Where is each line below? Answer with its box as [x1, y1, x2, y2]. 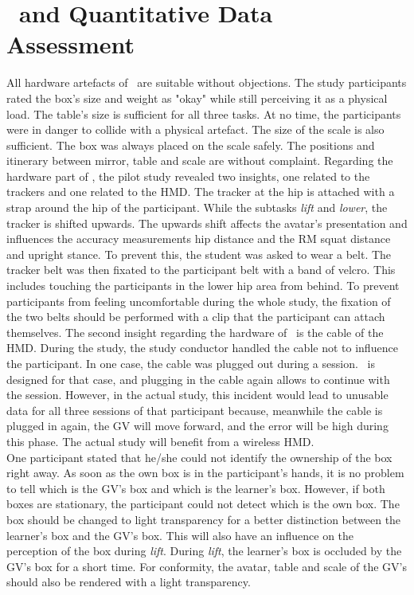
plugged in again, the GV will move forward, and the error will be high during [6, 417, 389, 434]
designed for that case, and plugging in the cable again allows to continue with [6, 370, 390, 387]
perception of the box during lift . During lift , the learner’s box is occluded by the [6, 542, 402, 559]
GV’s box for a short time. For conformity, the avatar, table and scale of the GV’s [6, 558, 407, 574]
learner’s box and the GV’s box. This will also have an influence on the [6, 526, 354, 543]
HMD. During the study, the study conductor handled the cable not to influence [6, 339, 398, 356]
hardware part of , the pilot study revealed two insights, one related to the [6, 167, 370, 184]
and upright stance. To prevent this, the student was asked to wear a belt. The [6, 245, 392, 262]
